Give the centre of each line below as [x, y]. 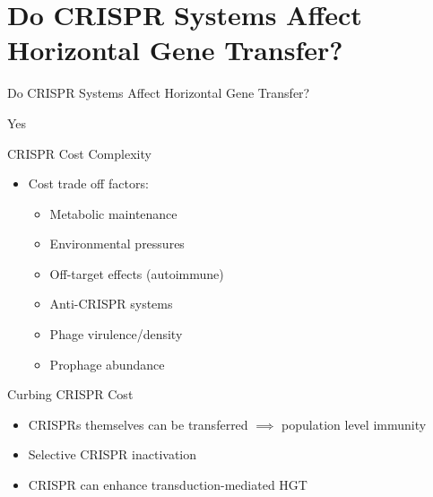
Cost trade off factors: [88, 183]
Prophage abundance [107, 364]
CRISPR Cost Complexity [79, 153]
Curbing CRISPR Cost [70, 394]
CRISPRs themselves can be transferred [138, 424]
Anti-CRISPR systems [111, 304]
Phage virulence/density [116, 334]
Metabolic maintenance [113, 213]
